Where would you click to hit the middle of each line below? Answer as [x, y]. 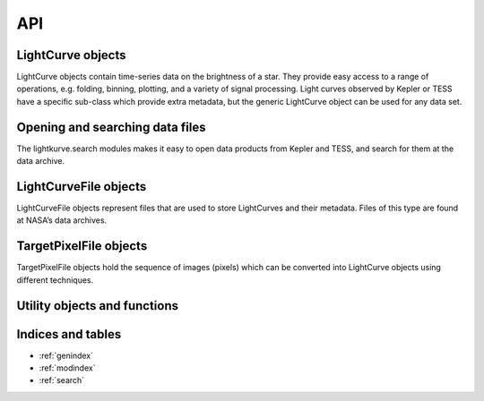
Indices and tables [69, 334]
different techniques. [55, 280]
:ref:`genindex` [66, 355]
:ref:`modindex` [67, 368]
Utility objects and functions [98, 306]
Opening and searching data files [111, 127]
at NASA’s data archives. [62, 220]
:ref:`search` [62, 380]
